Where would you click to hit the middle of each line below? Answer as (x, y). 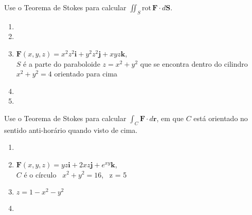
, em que (170, 118)
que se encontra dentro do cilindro (194, 63)
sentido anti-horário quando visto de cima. (71, 130)
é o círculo (40, 174)
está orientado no (221, 118)
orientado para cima (86, 74)
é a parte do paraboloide (62, 63)
